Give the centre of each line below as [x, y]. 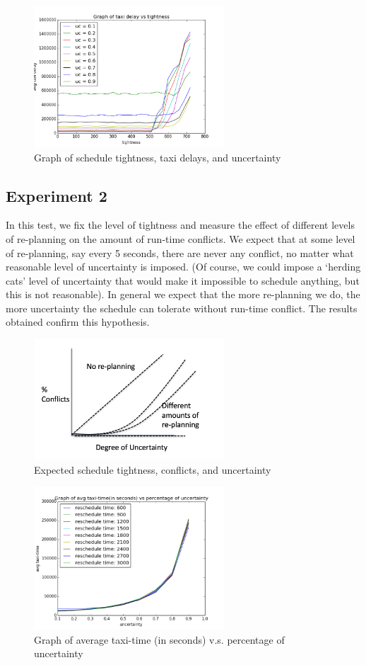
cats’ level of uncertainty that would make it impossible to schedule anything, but [183, 280]
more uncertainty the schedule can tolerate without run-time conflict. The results [182, 308]
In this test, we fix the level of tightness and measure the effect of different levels [180, 225]
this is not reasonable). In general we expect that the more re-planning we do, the [183, 294]
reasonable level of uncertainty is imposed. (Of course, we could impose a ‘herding [183, 267]
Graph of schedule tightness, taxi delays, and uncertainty [158, 157]
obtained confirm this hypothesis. [78, 322]
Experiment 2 [57, 195]
